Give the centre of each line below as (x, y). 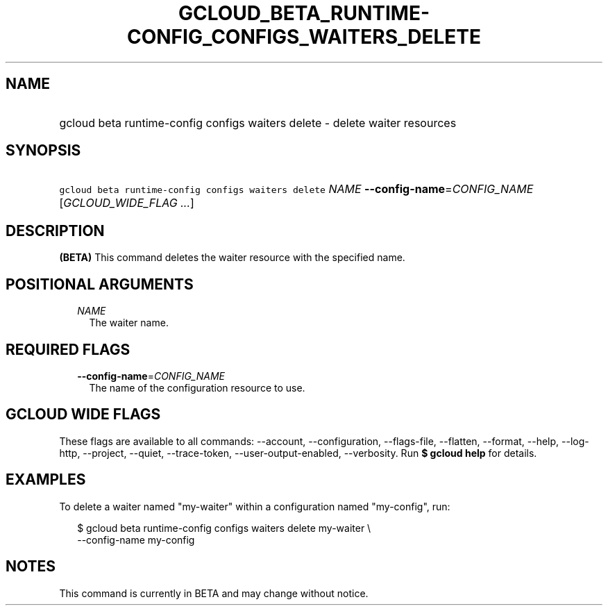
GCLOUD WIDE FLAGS (83, 415)
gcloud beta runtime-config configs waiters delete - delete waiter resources (258, 123)
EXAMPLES (46, 480)
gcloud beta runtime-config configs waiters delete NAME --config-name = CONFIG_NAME (296, 189)
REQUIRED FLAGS (68, 349)
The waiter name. (129, 323)
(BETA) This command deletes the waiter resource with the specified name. (232, 258)
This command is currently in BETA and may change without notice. (214, 593)
